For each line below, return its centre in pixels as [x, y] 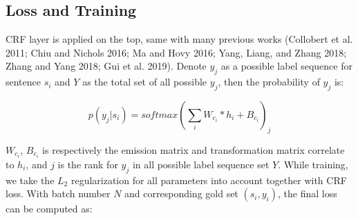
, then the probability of [269, 82]
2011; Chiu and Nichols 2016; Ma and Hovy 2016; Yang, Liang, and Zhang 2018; [176, 52]
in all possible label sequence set [201, 164]
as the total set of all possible [145, 82]
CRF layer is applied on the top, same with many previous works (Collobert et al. [179, 39]
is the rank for [88, 164]
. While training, [313, 164]
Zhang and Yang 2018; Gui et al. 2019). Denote [106, 66]
